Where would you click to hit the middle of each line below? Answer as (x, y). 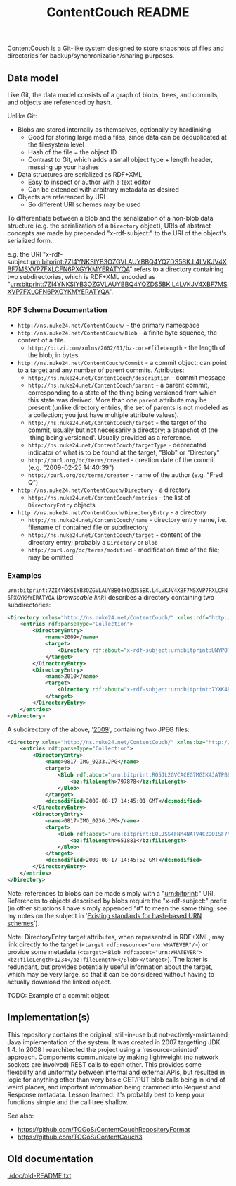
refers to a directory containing (179, 269)
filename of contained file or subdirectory (88, 527)
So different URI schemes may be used (84, 204)
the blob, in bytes (53, 355)
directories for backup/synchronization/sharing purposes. (91, 56)
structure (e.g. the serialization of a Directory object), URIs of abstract (109, 226)
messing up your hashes (64, 167)
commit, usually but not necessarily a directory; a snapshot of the (123, 430)
